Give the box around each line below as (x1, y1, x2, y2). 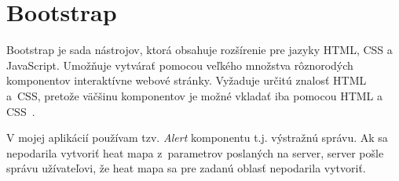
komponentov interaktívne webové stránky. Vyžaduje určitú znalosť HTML (6, 72, 367, 89)
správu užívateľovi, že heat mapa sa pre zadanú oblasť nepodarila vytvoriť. (6, 160, 366, 176)
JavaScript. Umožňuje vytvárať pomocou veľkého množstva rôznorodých (6, 56, 353, 73)
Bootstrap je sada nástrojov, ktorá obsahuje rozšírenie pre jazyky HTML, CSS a (6, 42, 393, 58)
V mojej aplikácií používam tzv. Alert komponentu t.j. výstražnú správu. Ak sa (6, 129, 388, 146)
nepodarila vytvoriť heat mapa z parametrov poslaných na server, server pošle (6, 144, 384, 161)
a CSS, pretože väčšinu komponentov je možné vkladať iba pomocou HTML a (6, 87, 383, 103)
